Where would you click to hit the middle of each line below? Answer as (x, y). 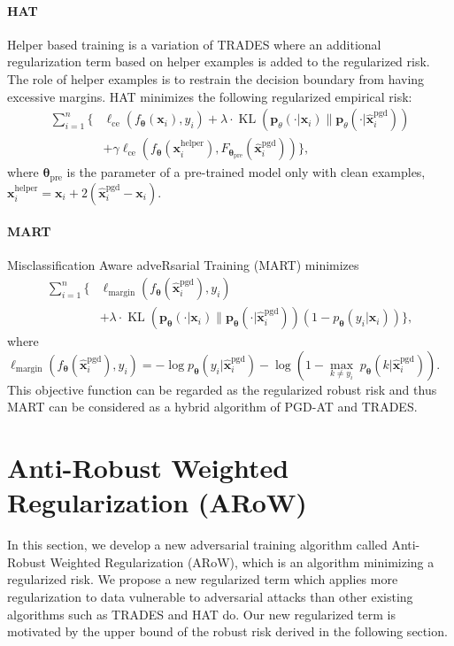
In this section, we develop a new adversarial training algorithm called (197, 545)
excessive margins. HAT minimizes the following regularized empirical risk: (210, 96)
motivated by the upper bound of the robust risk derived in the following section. (227, 631)
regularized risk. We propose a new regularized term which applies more (203, 579)
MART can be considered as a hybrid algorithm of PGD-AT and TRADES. (212, 407)
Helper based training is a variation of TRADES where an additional (194, 44)
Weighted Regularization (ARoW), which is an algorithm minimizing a (242, 561)
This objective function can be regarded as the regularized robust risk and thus (222, 389)
